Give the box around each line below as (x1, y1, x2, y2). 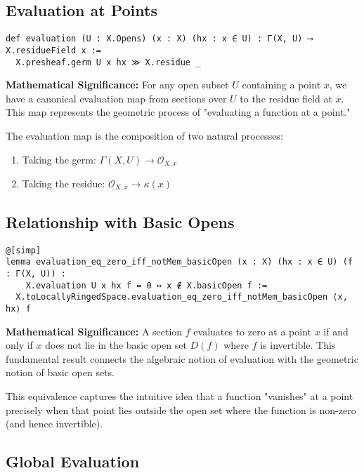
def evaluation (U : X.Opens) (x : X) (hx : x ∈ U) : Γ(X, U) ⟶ (6, 34, 313, 44)
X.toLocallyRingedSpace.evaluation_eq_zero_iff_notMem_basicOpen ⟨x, (15, 292, 348, 302)
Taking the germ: (22, 152, 96, 166)
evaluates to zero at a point (193, 324, 312, 338)
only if (6, 338, 33, 352)
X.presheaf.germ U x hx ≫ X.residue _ (15, 57, 201, 67)
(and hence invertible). (6, 416, 103, 431)
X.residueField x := (6, 45, 102, 55)
